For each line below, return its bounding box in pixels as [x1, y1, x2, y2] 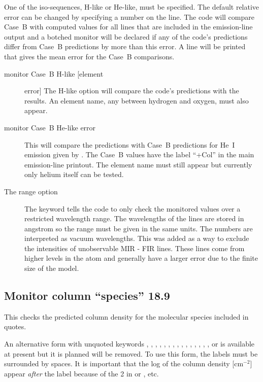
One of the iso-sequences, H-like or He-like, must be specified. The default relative [4, 2, 259, 12]
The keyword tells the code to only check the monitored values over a [24, 203, 241, 214]
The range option [4, 186, 58, 196]
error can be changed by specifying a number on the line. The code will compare [4, 11, 254, 22]
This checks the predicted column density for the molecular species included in [4, 311, 249, 322]
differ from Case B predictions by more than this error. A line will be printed [4, 41, 246, 52]
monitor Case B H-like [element [4, 68, 104, 79]
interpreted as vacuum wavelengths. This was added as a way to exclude [24, 233, 249, 244]
